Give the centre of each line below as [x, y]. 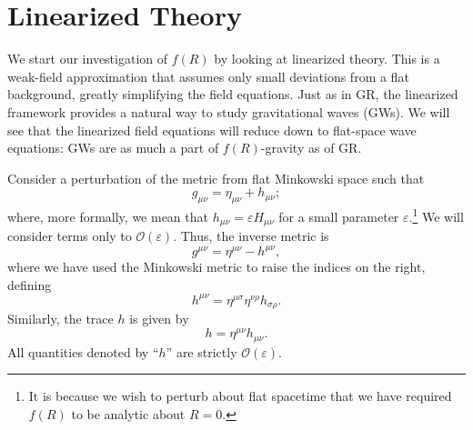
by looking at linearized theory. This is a [327, 59]
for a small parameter [339, 216]
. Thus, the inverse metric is [251, 236]
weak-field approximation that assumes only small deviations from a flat [208, 76]
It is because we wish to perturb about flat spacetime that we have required [240, 396]
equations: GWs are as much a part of [113, 148]
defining [30, 284]
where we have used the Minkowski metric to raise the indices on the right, [216, 267]
